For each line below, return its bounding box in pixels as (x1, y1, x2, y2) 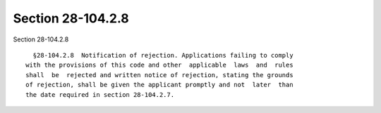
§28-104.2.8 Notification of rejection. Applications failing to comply (32, 51, 294, 59)
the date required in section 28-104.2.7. (25, 91, 175, 98)
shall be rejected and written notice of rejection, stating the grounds (25, 71, 294, 79)
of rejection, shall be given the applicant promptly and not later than (25, 81, 294, 89)
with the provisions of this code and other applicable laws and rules (25, 61, 294, 69)
